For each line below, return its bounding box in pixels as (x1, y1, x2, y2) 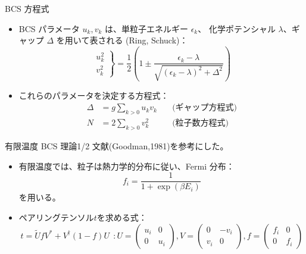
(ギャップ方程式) (172, 104, 238, 112)
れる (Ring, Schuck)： (106, 34, 188, 46)
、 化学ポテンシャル (198, 22, 276, 35)
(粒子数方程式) (172, 119, 229, 128)
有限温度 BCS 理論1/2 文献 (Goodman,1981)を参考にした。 (5, 140, 229, 152)
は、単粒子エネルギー (105, 22, 189, 35)
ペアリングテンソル (18, 211, 94, 223)
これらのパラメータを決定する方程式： (18, 89, 169, 101)
